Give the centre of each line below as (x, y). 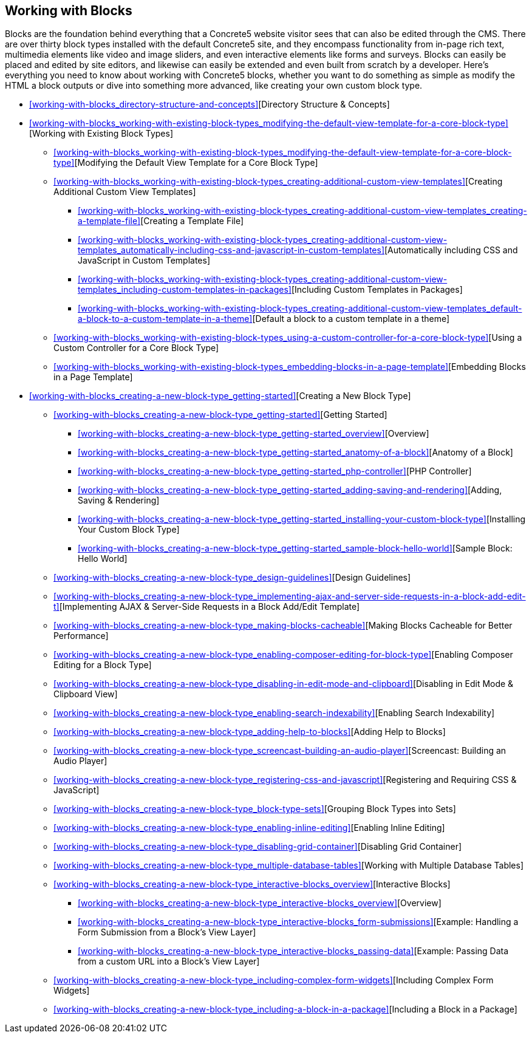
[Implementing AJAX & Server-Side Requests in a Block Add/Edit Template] (210, 607)
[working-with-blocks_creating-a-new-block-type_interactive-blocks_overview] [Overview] (260, 903)
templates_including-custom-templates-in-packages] (185, 290)
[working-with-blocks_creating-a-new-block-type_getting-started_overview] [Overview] (254, 434)
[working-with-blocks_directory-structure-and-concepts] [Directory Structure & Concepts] (210, 104)
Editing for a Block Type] (103, 665)
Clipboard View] (86, 694)
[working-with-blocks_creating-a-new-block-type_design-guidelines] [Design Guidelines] (232, 578)
